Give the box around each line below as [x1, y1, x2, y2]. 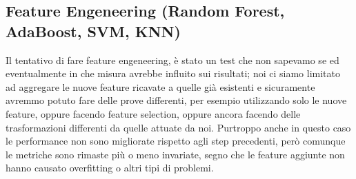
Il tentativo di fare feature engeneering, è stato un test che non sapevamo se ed [6, 52, 339, 67]
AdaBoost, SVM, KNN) [6, 20, 181, 41]
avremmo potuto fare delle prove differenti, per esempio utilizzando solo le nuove [6, 93, 347, 107]
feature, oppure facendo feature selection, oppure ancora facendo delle [6, 106, 301, 120]
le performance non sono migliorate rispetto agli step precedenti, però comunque [6, 134, 346, 148]
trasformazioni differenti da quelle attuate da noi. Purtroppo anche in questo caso [6, 120, 351, 134]
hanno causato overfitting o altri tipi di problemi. [6, 160, 214, 175]
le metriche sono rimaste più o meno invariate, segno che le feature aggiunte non [6, 147, 345, 161]
